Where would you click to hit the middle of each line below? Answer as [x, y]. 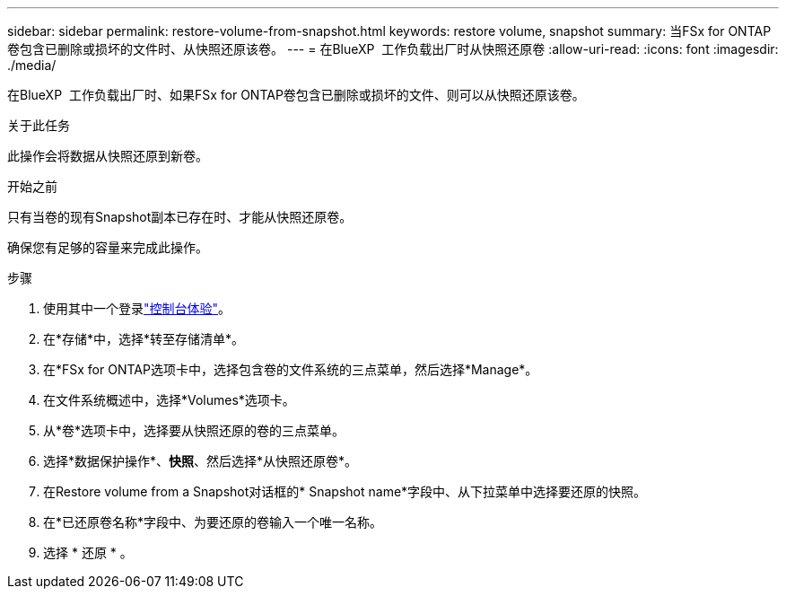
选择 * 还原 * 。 [88, 552]
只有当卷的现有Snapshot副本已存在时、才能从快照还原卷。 [180, 217]
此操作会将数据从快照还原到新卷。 [108, 156]
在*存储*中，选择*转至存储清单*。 [144, 339]
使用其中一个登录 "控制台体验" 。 [137, 308]
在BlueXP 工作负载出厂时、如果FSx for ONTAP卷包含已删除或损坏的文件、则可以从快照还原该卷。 [296, 95]
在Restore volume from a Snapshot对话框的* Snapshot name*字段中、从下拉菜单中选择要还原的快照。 [345, 491]
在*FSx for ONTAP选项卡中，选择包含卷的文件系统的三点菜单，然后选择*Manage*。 [291, 369]
